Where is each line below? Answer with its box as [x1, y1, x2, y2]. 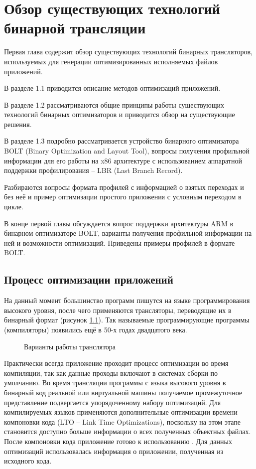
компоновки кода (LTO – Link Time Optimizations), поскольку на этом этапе [4, 416, 241, 427]
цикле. [4, 201, 23, 212]
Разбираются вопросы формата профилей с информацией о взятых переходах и [4, 181, 244, 192]
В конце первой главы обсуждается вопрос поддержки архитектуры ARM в [4, 218, 234, 228]
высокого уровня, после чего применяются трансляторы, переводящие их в [4, 305, 232, 315]
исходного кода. [4, 456, 52, 466]
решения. [4, 119, 32, 129]
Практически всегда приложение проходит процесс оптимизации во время [4, 358, 229, 368]
